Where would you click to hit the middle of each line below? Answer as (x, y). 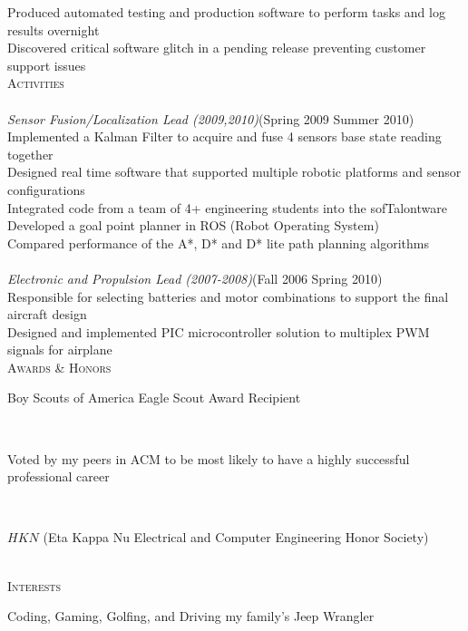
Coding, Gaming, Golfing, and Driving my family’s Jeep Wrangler (191, 616)
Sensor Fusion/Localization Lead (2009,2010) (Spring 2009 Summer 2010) (211, 118)
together (30, 154)
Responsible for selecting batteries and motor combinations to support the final (228, 296)
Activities (36, 83)
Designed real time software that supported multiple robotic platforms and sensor (234, 172)
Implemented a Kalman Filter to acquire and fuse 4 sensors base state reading (224, 136)
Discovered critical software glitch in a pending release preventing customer (217, 48)
